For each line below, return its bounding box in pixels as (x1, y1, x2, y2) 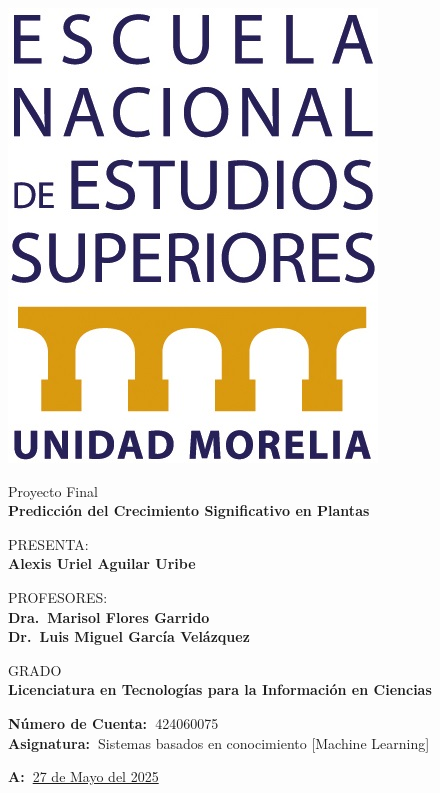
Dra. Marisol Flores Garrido (8, 606, 210, 627)
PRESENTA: (8, 533, 89, 554)
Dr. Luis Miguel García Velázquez (8, 626, 250, 647)
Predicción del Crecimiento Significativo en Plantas (8, 500, 370, 521)
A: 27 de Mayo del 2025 (8, 766, 159, 787)
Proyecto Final (8, 480, 98, 501)
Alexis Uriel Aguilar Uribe (8, 553, 196, 574)
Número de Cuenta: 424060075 (8, 712, 219, 733)
